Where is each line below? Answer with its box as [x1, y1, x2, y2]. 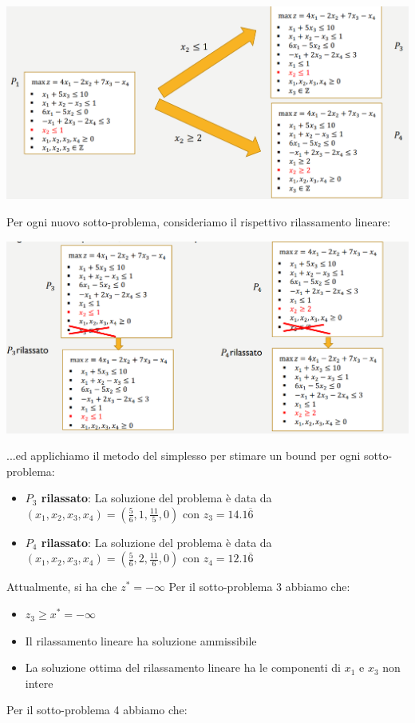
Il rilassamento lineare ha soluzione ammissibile [25, 632, 257, 649]
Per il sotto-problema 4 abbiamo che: [6, 701, 188, 718]
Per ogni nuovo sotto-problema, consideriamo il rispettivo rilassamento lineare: [6, 214, 391, 230]
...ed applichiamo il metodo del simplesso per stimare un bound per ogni [6, 447, 361, 464]
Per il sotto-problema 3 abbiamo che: [168, 578, 350, 595]
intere [25, 674, 53, 691]
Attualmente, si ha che [6, 578, 117, 595]
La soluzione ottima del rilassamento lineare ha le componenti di [25, 659, 342, 676]
